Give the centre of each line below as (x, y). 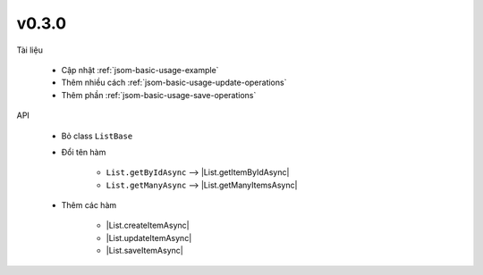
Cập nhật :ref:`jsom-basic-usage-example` (140, 70)
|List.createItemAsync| (148, 225)
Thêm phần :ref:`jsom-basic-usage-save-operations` (159, 95)
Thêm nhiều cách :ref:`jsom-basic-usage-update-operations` (174, 83)
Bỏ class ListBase (97, 136)
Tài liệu (30, 50)
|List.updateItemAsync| (149, 237)
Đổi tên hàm (84, 152)
